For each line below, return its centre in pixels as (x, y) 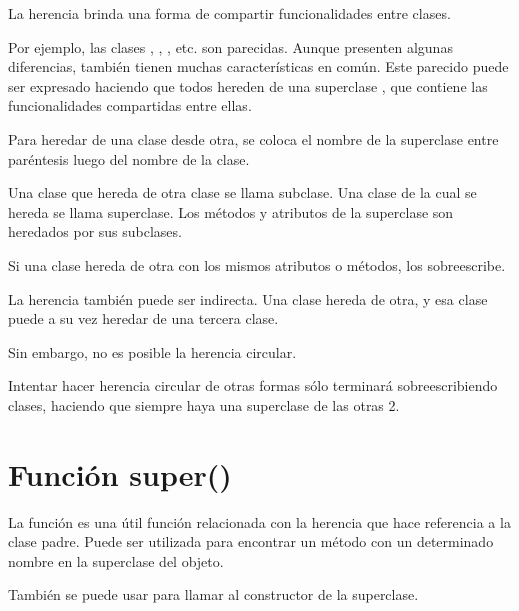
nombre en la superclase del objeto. (116, 560)
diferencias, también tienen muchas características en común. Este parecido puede (258, 66)
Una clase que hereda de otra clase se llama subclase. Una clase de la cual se (242, 192)
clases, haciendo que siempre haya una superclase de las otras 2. (204, 404)
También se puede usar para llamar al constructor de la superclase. (213, 594)
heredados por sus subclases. (95, 231)
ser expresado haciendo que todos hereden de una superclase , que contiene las (248, 85)
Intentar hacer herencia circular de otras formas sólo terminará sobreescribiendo (253, 385)
